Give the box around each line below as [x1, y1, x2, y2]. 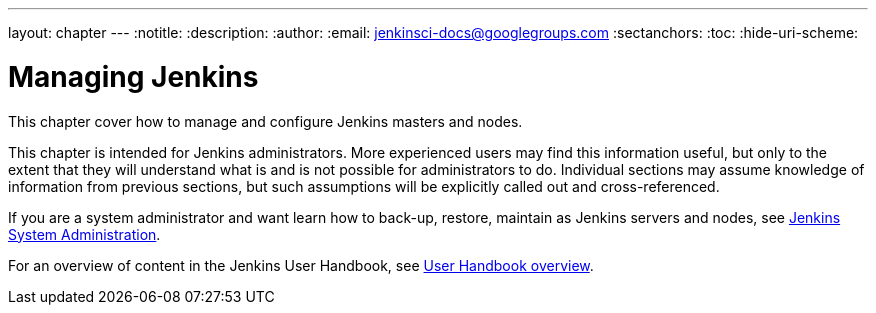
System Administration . [8, 225, 161, 243]
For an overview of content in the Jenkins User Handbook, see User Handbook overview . [8, 256, 594, 274]
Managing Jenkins [8, 59, 259, 94]
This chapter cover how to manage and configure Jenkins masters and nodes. [8, 112, 523, 130]
